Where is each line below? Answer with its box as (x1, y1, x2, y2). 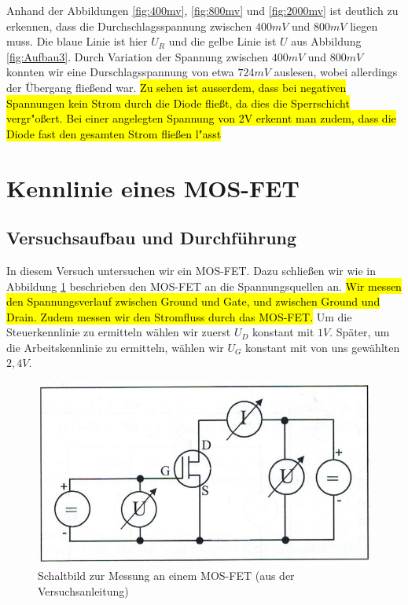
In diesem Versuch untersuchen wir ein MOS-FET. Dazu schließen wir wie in (6, 262, 377, 278)
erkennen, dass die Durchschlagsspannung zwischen (6, 17, 252, 34)
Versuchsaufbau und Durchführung (6, 225, 297, 250)
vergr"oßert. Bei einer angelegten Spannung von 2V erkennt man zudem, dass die (6, 110, 396, 126)
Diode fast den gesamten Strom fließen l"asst (6, 125, 222, 141)
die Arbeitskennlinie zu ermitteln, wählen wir (6, 339, 224, 355)
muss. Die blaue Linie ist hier (6, 33, 148, 49)
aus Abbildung (291, 33, 362, 49)
